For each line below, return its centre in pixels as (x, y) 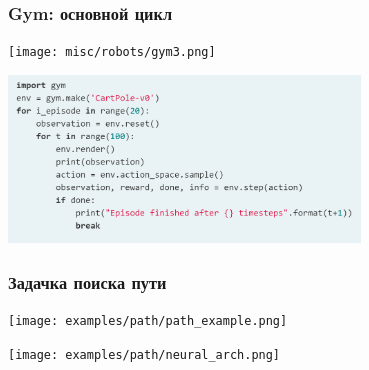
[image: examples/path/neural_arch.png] (144, 354)
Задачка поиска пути (87, 281)
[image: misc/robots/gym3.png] (112, 52)
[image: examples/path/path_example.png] (148, 320)
